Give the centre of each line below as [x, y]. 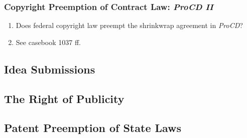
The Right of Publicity [64, 98]
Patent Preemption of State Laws [93, 128]
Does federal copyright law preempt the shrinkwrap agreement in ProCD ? [129, 25]
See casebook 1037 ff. [48, 42]
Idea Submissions [50, 69]
